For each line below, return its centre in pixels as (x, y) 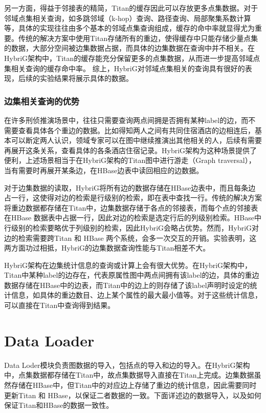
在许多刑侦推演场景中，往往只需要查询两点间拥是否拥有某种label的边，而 (126, 120)
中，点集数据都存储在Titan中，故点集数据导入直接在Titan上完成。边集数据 (129, 375)
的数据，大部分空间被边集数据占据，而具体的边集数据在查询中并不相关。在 (129, 48)
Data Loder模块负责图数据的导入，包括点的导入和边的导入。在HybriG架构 (127, 365)
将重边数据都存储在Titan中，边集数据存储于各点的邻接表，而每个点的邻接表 (131, 207)
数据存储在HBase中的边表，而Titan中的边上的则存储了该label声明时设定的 (127, 285)
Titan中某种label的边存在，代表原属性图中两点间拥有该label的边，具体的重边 (132, 275)
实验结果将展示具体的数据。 (86, 78)
